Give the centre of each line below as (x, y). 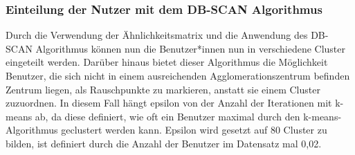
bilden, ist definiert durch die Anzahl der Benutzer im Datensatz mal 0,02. (164, 143)
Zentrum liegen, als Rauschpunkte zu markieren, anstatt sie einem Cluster (163, 89)
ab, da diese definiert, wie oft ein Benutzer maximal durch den (167, 116)
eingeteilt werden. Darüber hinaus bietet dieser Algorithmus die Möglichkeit (167, 62)
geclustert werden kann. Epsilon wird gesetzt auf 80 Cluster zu (194, 130)
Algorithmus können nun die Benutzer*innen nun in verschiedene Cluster (190, 48)
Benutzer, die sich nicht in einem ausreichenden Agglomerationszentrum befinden (178, 75)
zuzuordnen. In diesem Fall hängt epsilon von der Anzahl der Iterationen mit (169, 103)
